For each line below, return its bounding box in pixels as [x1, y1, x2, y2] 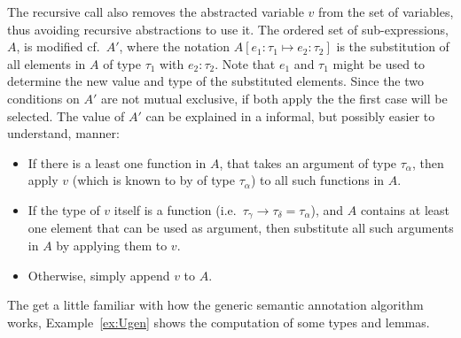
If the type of [27, 200, 100, 219]
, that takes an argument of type [219, 153, 397, 172]
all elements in [7, 54, 86, 73]
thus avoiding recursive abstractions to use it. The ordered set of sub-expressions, [7, 19, 449, 38]
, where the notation [119, 37, 230, 56]
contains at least [360, 200, 449, 219]
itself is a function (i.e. [113, 200, 237, 219]
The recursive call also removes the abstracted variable [7, 3, 304, 20]
